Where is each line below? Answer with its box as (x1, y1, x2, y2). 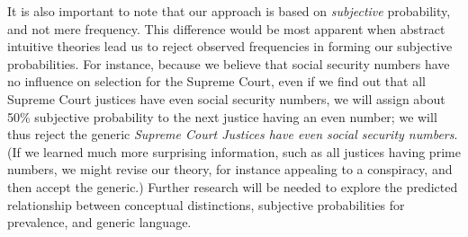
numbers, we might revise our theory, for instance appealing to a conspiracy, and (7, 160, 453, 179)
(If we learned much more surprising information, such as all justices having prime (7, 142, 461, 161)
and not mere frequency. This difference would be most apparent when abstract (7, 19, 445, 38)
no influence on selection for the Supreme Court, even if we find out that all (7, 72, 426, 91)
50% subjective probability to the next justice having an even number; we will (7, 107, 437, 126)
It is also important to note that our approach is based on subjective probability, (7, 2, 451, 20)
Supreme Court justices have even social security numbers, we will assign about (7, 89, 445, 108)
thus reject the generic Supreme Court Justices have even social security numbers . (7, 125, 458, 144)
